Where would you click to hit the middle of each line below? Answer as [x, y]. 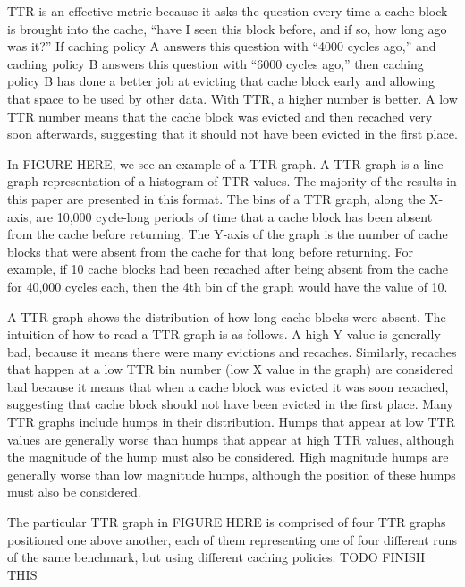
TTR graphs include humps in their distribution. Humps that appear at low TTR [232, 422]
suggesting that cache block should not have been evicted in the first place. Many [230, 404]
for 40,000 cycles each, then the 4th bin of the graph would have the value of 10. [228, 286]
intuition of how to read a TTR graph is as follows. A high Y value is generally [224, 334]
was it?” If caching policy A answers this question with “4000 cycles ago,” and [222, 46]
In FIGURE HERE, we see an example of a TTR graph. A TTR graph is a [214, 163]
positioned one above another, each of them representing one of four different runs [232, 539]
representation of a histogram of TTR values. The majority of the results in [249, 181]
